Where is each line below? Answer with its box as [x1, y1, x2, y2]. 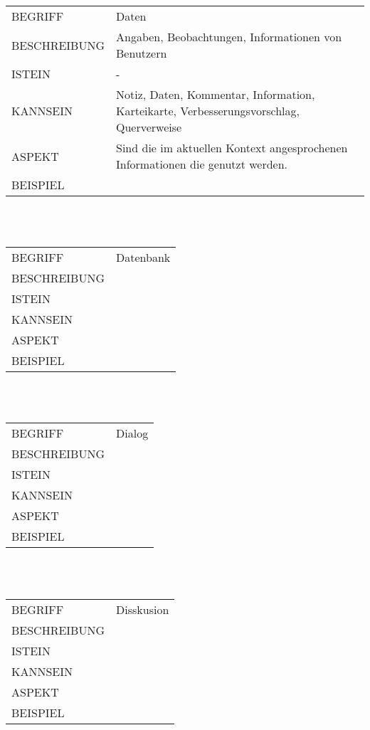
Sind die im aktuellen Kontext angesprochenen [116, 139, 348, 156]
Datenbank [116, 249, 171, 266]
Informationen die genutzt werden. [116, 156, 288, 172]
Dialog [116, 425, 149, 442]
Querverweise [116, 119, 182, 135]
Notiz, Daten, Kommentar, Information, [116, 86, 315, 102]
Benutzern [116, 45, 167, 61]
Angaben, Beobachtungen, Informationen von [116, 28, 342, 45]
